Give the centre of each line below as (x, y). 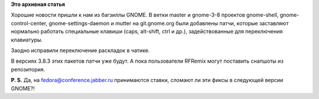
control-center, (29, 23)
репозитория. (28, 69)
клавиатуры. (27, 40)
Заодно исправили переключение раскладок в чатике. (80, 50)
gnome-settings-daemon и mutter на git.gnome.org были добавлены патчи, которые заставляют (168, 23)
